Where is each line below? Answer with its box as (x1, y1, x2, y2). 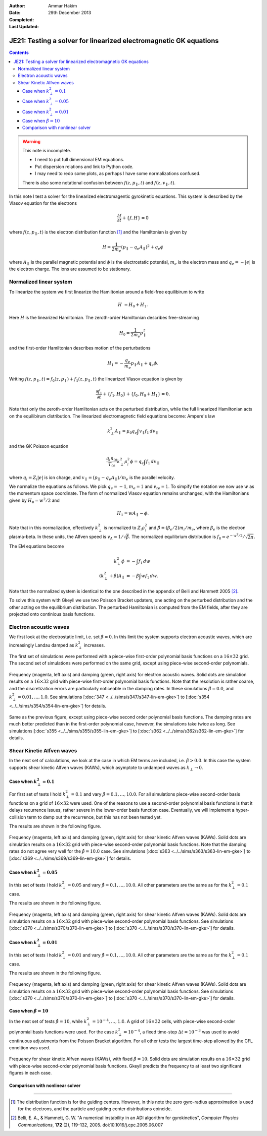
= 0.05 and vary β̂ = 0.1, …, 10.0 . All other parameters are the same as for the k (67, 882, 232, 888)
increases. (84, 642, 105, 648)
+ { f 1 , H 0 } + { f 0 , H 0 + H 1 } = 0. (103, 391, 170, 398)
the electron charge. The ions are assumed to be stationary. (9, 266, 131, 272)
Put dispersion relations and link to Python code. (35, 164, 133, 170)
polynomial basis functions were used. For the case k (9, 1029, 119, 1035)
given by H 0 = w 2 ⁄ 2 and (9, 497, 60, 504)
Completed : (9, 16, 34, 22)
